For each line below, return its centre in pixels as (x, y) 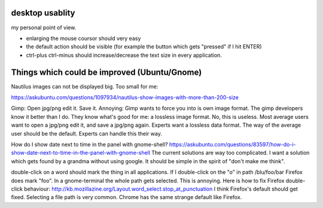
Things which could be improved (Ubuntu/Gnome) (106, 72)
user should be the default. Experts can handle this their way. (87, 133)
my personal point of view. (44, 27)
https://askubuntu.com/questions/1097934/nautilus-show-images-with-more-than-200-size (125, 97)
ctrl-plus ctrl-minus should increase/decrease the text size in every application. (124, 55)
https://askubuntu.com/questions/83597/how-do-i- (232, 144)
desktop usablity (43, 13)
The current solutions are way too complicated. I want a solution (231, 153)
